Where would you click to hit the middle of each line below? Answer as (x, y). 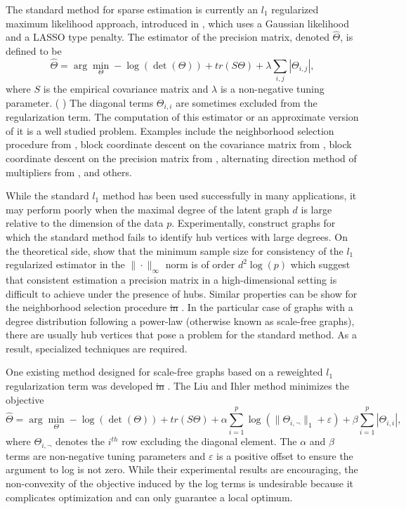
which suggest (320, 264)
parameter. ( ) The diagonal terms (80, 102)
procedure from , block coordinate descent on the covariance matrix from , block (179, 144)
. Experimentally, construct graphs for (254, 223)
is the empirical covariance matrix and (126, 89)
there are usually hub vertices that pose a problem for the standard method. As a (181, 335)
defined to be (34, 51)
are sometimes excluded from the (247, 102)
